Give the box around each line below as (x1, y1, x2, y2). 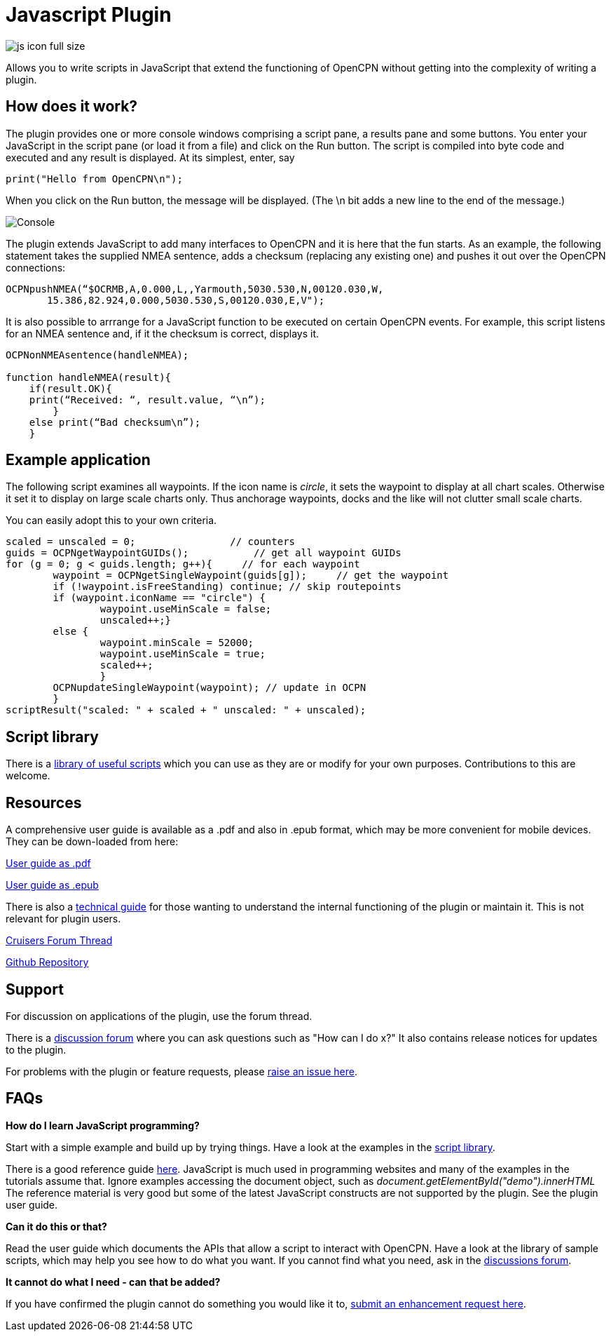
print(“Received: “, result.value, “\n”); (29, 394, 266, 405)
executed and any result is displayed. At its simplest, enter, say (6, 151, 295, 163)
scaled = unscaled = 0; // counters (6, 536, 296, 548)
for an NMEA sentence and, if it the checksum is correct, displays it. (6, 327, 320, 340)
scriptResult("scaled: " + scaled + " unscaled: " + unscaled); (6, 704, 366, 716)
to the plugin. (6, 1043, 67, 1056)
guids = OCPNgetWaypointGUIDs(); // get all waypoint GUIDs (6, 547, 401, 559)
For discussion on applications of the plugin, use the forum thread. (6, 1009, 313, 1022)
